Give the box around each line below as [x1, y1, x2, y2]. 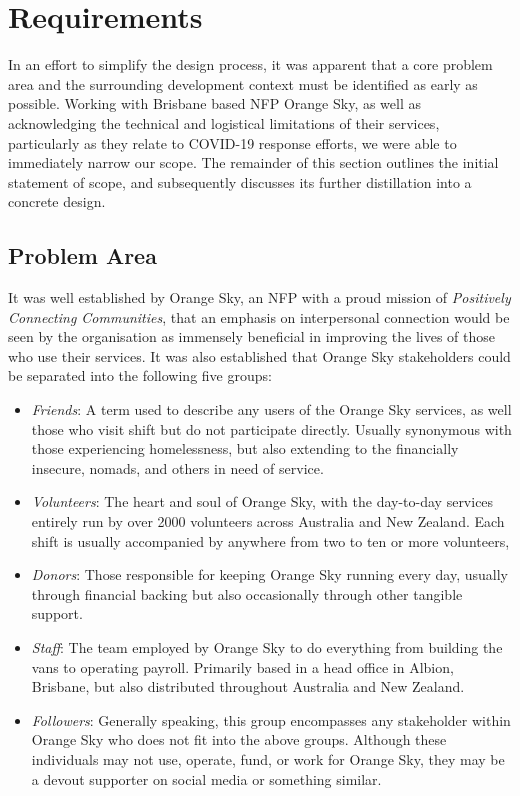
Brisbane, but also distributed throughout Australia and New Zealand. [31, 676, 465, 697]
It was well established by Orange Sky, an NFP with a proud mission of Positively [8, 287, 511, 308]
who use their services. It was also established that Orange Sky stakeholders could [8, 345, 511, 366]
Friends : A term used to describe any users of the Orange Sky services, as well [31, 399, 512, 420]
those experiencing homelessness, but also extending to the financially [31, 438, 459, 459]
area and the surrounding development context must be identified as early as [8, 73, 478, 94]
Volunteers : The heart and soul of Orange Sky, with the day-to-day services [31, 491, 494, 512]
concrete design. [8, 191, 106, 212]
